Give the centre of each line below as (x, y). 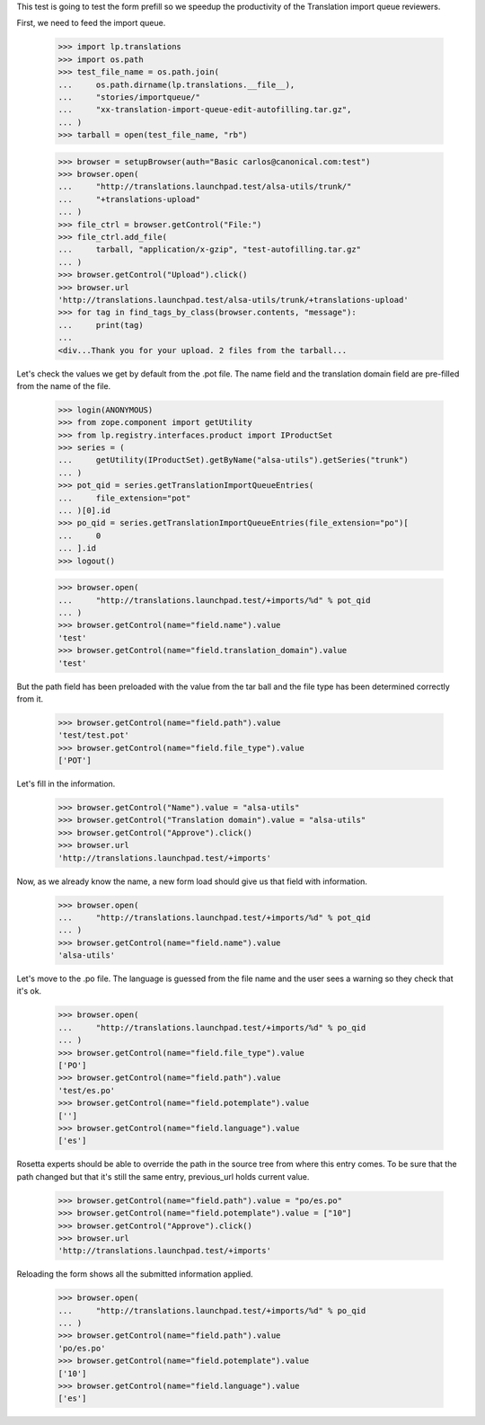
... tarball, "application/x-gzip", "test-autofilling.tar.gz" (210, 250)
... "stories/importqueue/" (129, 97)
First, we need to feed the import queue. (91, 23)
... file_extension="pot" (124, 498)
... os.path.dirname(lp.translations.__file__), (176, 84)
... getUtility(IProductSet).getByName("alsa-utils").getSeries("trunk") (233, 460)
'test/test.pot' (94, 735)
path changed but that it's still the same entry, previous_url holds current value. (163, 1176)
